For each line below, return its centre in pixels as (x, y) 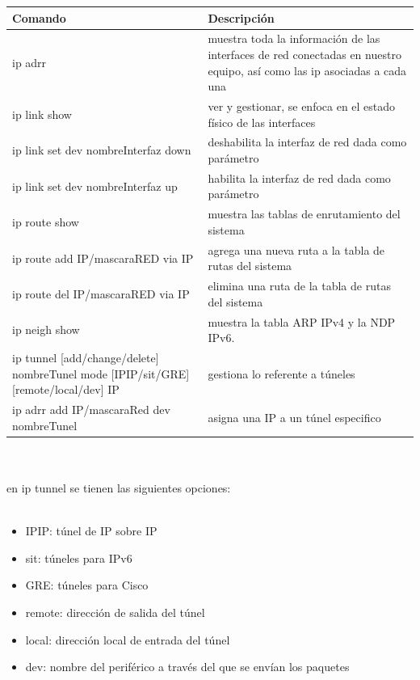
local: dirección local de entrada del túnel (128, 639)
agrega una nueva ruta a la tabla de (296, 249)
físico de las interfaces (262, 122)
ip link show (42, 114)
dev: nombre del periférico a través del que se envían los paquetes (187, 667)
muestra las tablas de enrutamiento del (304, 214)
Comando (39, 17)
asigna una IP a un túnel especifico (294, 417)
